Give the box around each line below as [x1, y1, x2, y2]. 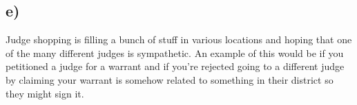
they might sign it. [6, 86, 84, 100]
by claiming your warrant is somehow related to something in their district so [6, 72, 334, 86]
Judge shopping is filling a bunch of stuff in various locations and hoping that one [6, 32, 352, 47]
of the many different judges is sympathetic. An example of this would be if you [6, 45, 344, 60]
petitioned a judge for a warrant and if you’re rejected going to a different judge [6, 59, 345, 73]
